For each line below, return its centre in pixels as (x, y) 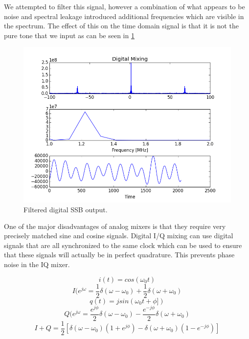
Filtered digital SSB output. (66, 209)
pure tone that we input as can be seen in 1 (69, 35)
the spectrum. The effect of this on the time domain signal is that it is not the (121, 26)
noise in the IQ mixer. (37, 264)
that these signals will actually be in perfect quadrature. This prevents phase (119, 255)
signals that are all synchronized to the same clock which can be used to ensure (123, 245)
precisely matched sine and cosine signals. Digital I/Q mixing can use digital (119, 236)
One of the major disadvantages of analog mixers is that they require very (115, 226)
